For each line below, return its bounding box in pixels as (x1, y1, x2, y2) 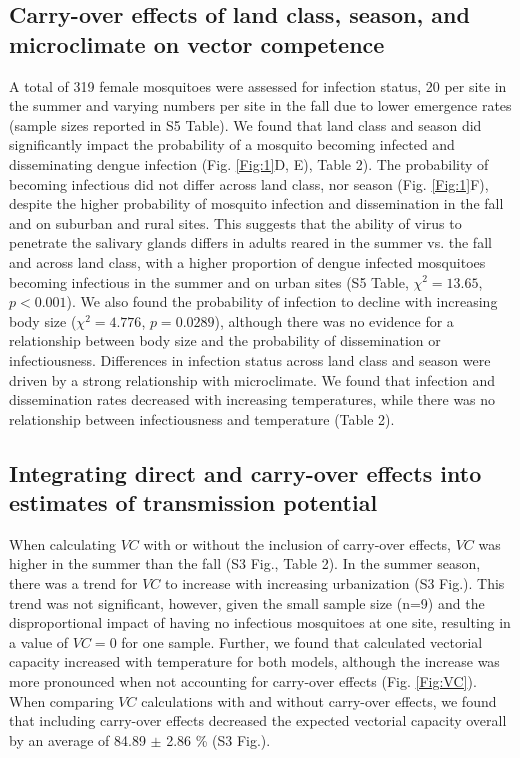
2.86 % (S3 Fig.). (166, 729, 271, 750)
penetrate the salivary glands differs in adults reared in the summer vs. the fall (9, 232, 492, 253)
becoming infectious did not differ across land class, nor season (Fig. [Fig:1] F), (9, 173, 489, 194)
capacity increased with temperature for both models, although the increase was (9, 651, 500, 672)
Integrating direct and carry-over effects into (9, 457, 482, 488)
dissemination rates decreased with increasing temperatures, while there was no (9, 389, 496, 410)
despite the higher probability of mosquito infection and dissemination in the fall (9, 193, 504, 214)
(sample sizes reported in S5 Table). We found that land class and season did (9, 114, 482, 135)
